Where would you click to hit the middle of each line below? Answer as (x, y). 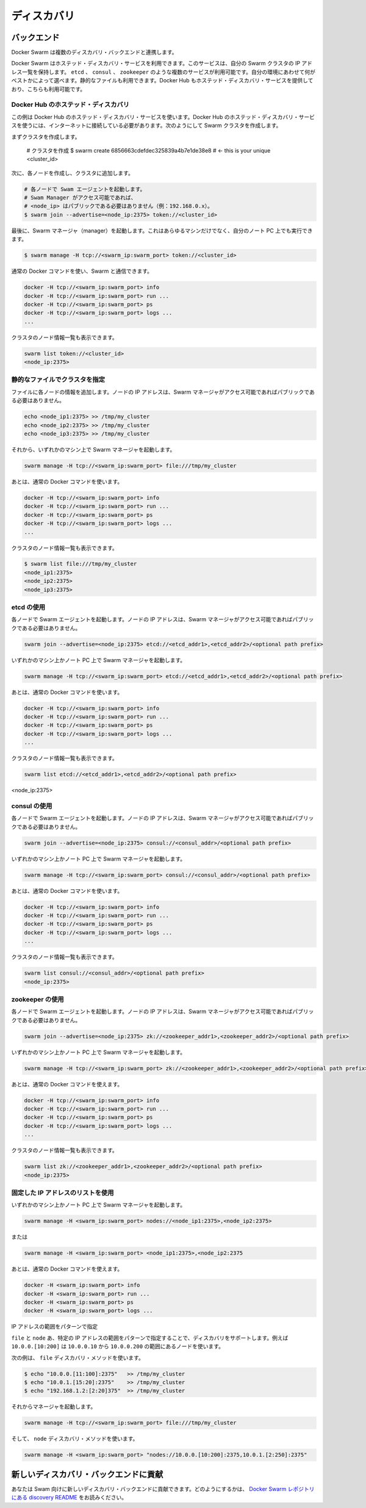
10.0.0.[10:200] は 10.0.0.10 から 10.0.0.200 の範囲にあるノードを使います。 (117, 1346)
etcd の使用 (28, 607)
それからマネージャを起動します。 (54, 1407)
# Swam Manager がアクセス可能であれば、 (80, 198)
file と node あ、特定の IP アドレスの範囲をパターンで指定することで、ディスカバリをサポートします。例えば (150, 1338)
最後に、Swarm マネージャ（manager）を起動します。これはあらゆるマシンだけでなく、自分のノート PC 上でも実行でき (162, 230)
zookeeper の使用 (38, 999)
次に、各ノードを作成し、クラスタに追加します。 (72, 173)
